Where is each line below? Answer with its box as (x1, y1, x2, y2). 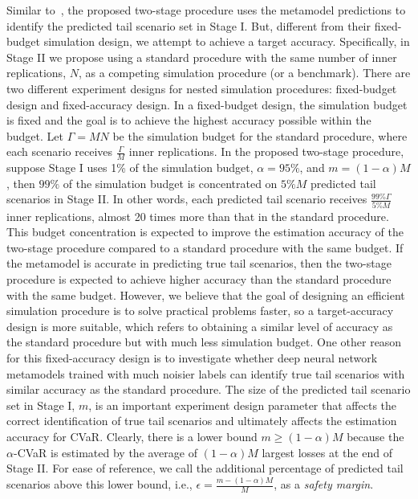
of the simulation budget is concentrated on (63, 174, 278, 191)
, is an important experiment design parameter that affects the (88, 396, 397, 413)
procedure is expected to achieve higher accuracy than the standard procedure (6, 271, 392, 288)
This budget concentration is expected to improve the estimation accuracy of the (6, 223, 404, 240)
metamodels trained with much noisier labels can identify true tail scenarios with (6, 365, 405, 382)
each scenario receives (6, 143, 113, 160)
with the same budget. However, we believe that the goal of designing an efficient (6, 286, 405, 303)
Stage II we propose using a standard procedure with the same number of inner (6, 48, 397, 65)
